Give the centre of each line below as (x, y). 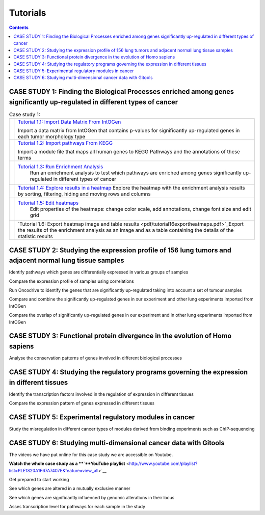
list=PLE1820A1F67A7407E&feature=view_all (54, 470)
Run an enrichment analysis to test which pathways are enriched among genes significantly (136, 173)
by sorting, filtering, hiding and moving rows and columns (84, 194)
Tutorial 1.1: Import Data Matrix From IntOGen (69, 122)
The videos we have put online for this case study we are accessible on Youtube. (91, 455)
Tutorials (27, 13)
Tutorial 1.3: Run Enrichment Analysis (60, 167)
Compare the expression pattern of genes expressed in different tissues (82, 403)
